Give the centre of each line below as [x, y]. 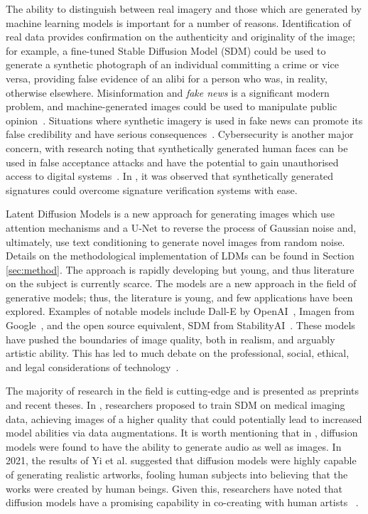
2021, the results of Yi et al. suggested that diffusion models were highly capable [181, 460]
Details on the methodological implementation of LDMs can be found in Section [180, 256]
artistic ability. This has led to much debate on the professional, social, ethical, [178, 353]
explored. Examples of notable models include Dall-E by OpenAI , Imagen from [180, 311]
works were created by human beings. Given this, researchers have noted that [174, 488]
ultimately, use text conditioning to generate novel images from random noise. [175, 241]
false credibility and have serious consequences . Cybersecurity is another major [180, 134]
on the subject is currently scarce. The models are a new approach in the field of [181, 283]
